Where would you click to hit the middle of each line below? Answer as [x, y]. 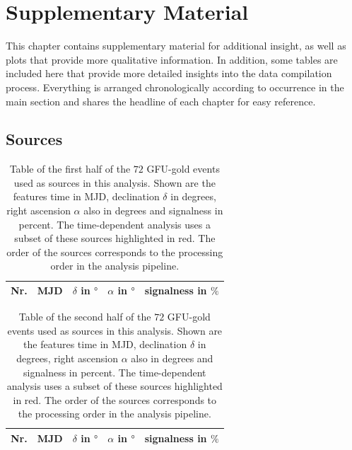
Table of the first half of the [70, 169]
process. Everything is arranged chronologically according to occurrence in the [175, 87]
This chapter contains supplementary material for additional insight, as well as [176, 46]
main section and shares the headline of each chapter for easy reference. [161, 101]
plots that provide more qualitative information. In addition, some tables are [172, 59]
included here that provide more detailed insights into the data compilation [169, 73]
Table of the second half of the [85, 317]
